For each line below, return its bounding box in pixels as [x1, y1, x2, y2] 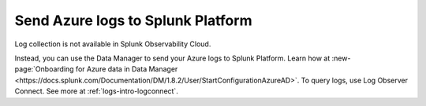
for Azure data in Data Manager [75, 64, 178, 74]
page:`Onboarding [14, 64, 74, 74]
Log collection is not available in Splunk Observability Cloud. [14, 39, 211, 49]
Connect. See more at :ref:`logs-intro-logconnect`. [14, 86, 179, 96]
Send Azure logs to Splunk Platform [14, 12, 252, 29]
